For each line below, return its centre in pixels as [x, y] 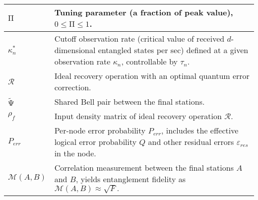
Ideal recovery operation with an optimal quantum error [152, 76]
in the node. [75, 153]
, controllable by [149, 61]
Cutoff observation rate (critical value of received [139, 38]
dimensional [75, 50]
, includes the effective [200, 130]
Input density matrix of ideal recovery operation [138, 116]
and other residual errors [191, 142]
